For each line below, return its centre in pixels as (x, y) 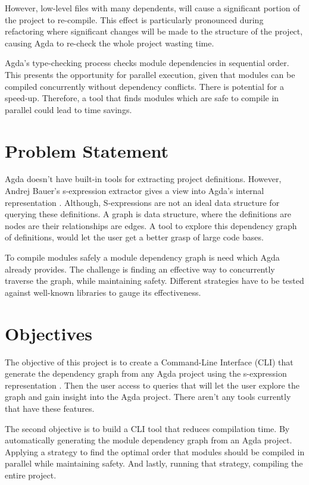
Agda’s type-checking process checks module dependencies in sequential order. (147, 63)
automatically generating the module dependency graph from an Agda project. (149, 440)
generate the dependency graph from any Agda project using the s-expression (146, 373)
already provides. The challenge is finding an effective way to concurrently (140, 269)
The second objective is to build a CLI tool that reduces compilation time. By (147, 428)
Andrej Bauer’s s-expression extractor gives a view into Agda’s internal (135, 191)
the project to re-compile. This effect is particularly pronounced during (134, 19)
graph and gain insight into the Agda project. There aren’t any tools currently (148, 397)
